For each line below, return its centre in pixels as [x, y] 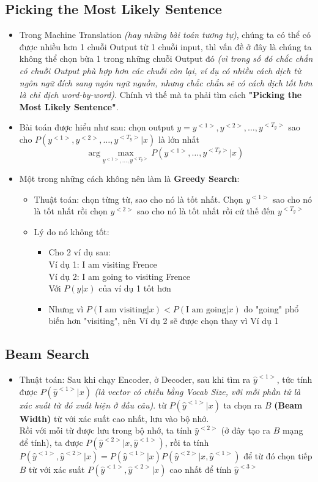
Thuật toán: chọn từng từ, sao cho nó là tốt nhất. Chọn [139, 199]
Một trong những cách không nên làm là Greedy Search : [129, 178]
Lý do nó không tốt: [72, 231]
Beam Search [47, 354]
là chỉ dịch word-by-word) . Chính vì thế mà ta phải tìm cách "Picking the [161, 95]
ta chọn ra [243, 405]
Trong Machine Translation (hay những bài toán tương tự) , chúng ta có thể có [165, 35]
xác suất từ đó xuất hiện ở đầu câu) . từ [93, 405]
